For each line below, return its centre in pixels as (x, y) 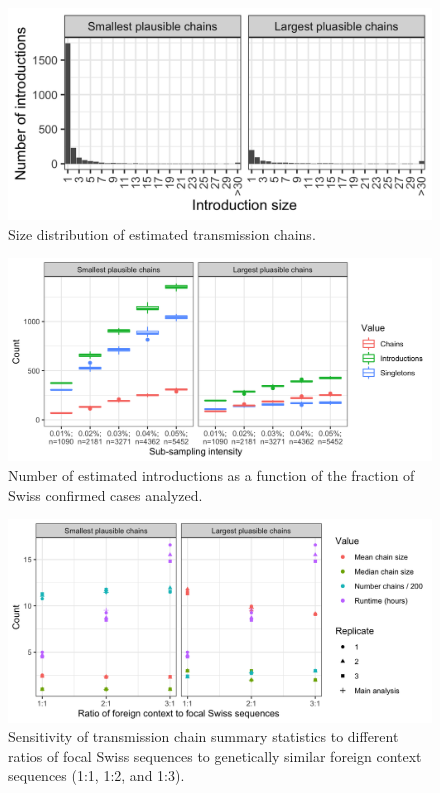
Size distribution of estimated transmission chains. (162, 233)
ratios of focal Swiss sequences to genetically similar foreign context (215, 755)
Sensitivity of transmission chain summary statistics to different (203, 736)
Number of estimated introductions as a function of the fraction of (211, 475)
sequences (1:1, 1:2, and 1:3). (96, 775)
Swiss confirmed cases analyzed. (105, 494)
